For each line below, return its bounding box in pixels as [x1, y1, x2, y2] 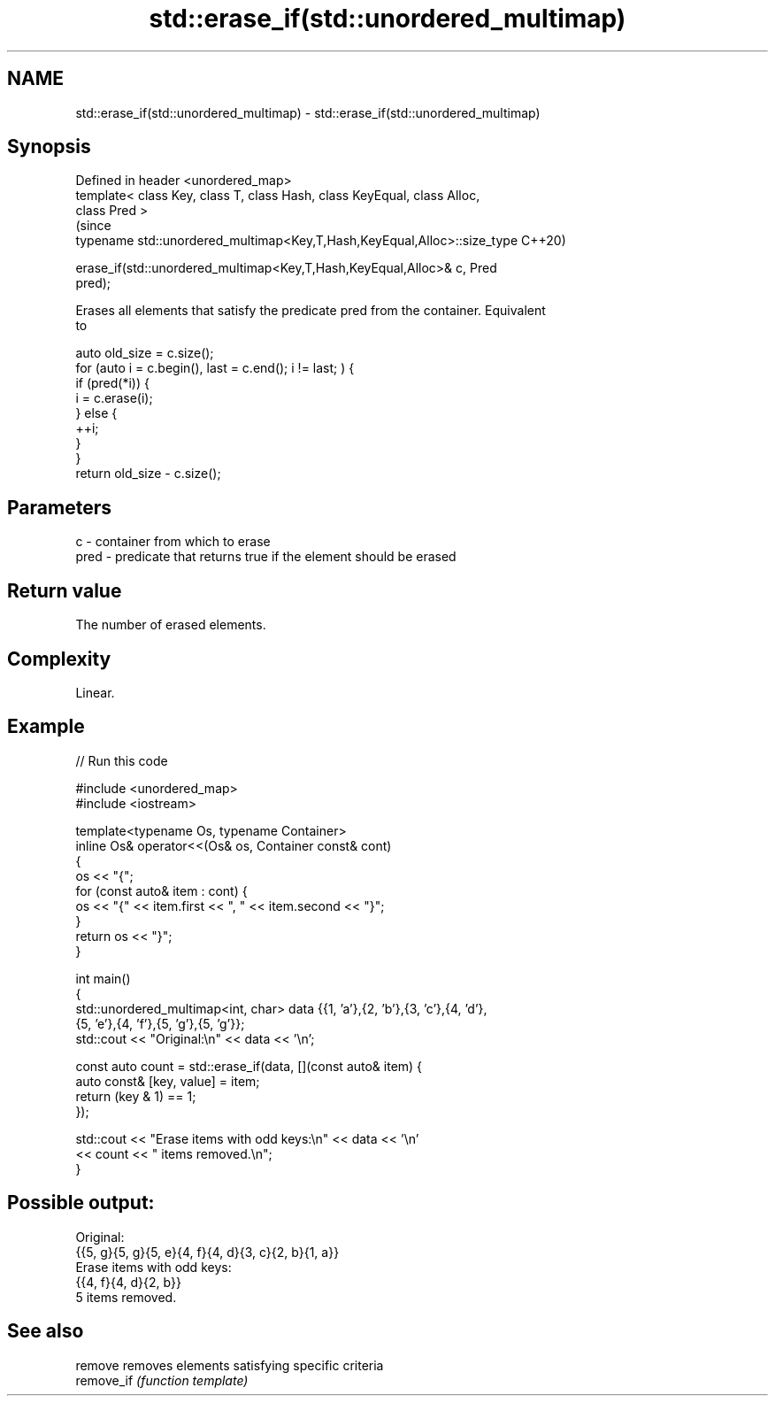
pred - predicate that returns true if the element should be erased [75, 549, 457, 565]
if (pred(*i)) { [75, 375, 150, 391]
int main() [75, 970, 131, 986]
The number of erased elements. [75, 617, 266, 633]
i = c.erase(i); [75, 390, 153, 406]
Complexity [7, 647, 111, 670]
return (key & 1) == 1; [75, 1088, 196, 1104]
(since [75, 218, 111, 234]
